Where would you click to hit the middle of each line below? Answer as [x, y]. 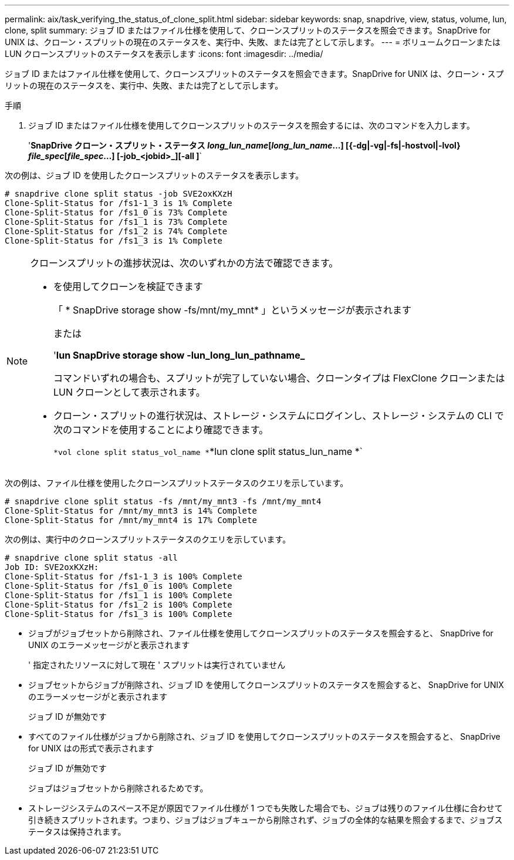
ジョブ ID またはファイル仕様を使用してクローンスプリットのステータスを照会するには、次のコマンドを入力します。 [251, 125]
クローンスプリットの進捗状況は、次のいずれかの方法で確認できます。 [184, 263]
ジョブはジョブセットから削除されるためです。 [118, 788]
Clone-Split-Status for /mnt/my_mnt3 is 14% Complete [131, 511]
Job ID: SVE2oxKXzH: [52, 567]
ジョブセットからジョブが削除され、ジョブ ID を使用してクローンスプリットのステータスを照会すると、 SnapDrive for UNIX [266, 685]
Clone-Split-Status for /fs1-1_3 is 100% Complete [124, 576]
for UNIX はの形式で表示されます [91, 748]
